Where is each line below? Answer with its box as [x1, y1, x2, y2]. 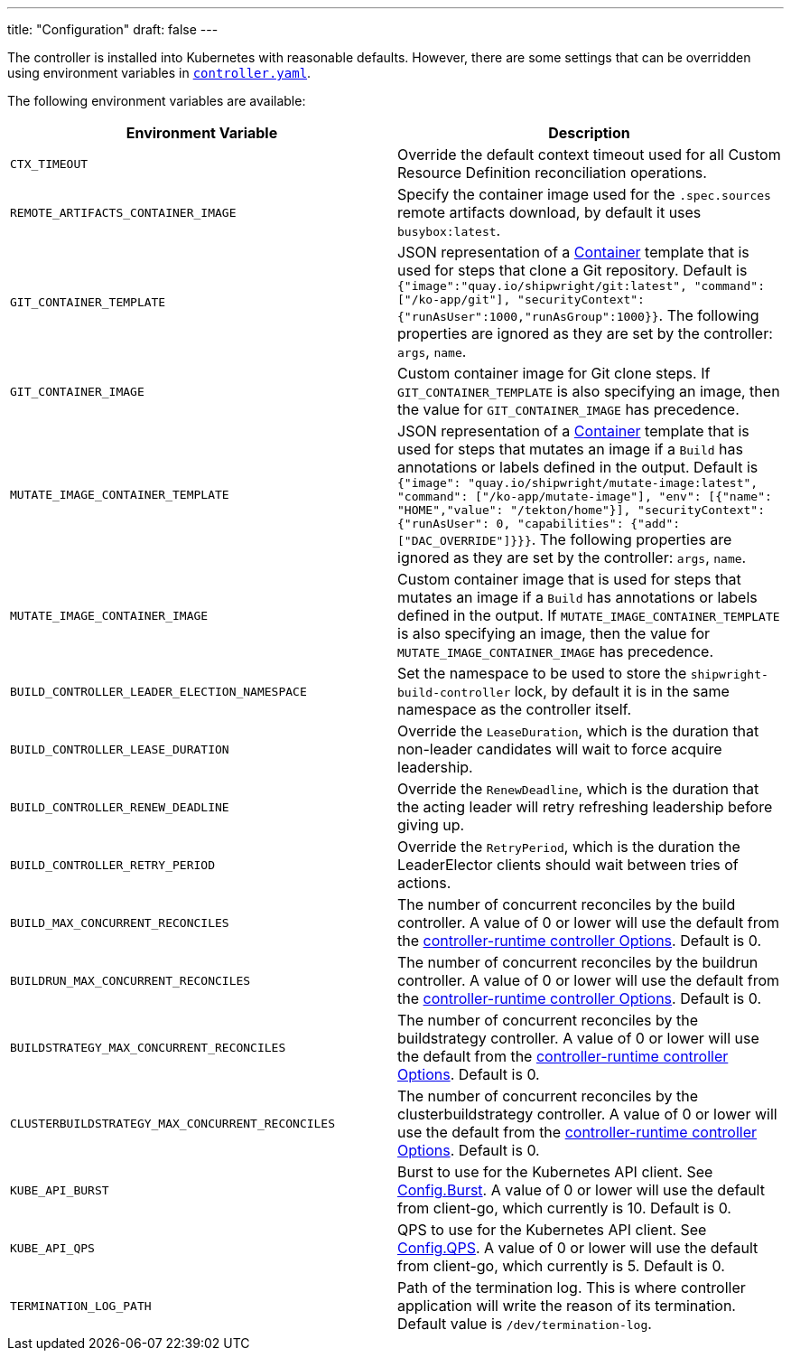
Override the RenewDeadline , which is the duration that [397, 780, 759, 798]
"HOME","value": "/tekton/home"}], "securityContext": [397, 503, 765, 517]
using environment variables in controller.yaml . [7, 65, 312, 80]
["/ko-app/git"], [397, 293, 511, 306]
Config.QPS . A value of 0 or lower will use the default [397, 1239, 758, 1257]
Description [548, 124, 630, 142]
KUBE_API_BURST [10, 1183, 109, 1197]
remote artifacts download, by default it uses [397, 203, 702, 221]
